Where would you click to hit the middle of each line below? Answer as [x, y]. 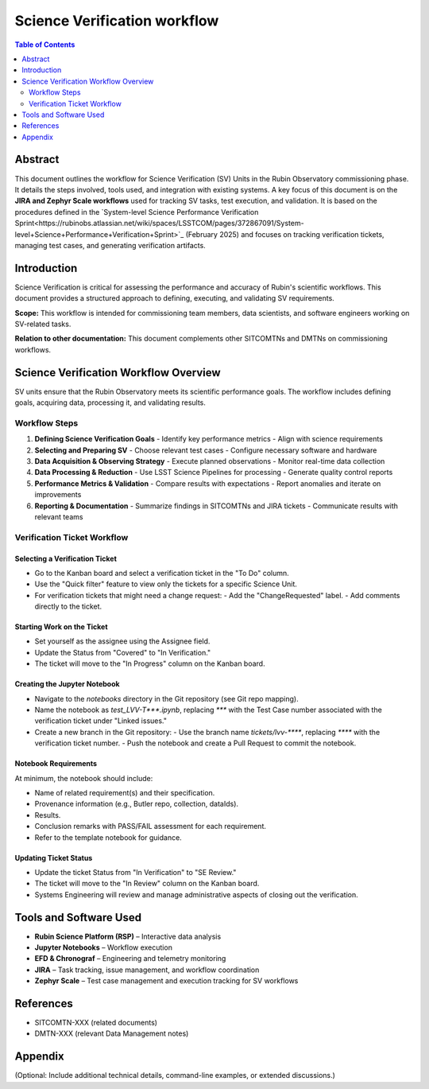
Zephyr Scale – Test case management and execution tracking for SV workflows [166, 981]
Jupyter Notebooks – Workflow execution [103, 947]
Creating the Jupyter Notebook [67, 684]
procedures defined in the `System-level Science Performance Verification [137, 212]
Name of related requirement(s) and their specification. [125, 792]
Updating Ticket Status [54, 858]
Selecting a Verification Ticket [66, 558]
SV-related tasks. [43, 324]
